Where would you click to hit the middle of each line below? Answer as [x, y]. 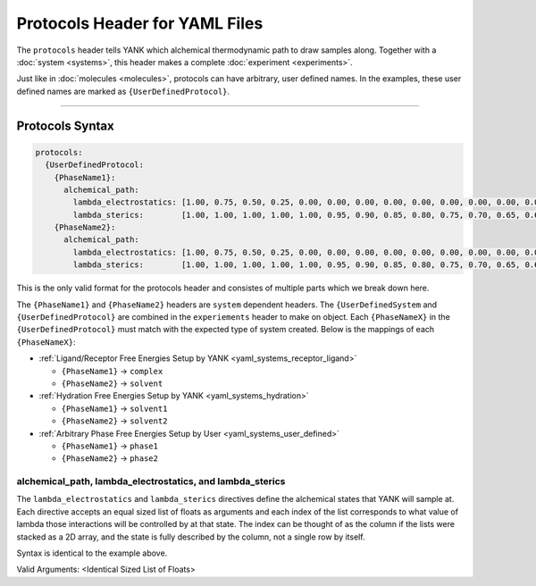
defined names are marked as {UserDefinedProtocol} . [123, 91]
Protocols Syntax [66, 126]
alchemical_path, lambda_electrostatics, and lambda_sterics [151, 481]
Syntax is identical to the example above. [92, 553]
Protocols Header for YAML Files [140, 23]
